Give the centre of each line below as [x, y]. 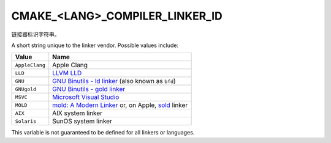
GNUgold [26, 89]
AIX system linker [78, 113]
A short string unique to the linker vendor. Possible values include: [95, 45]
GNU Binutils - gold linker [89, 89]
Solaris [26, 121]
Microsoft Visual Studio [86, 97]
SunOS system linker [82, 121]
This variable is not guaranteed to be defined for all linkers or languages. [103, 133]
